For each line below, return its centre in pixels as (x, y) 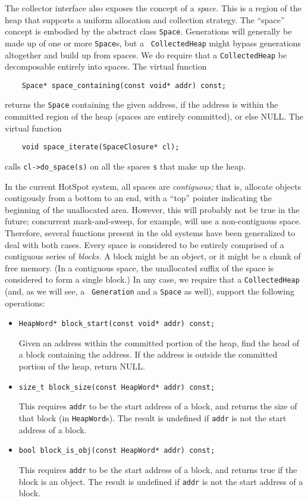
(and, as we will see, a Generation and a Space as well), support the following (150, 291)
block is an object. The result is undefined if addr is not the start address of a (161, 481)
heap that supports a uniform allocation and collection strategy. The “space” (145, 19)
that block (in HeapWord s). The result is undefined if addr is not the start (153, 417)
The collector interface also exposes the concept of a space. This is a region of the (153, 8)
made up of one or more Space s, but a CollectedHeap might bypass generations (153, 43)
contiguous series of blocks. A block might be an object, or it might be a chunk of (153, 256)
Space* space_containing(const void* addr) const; (124, 85)
